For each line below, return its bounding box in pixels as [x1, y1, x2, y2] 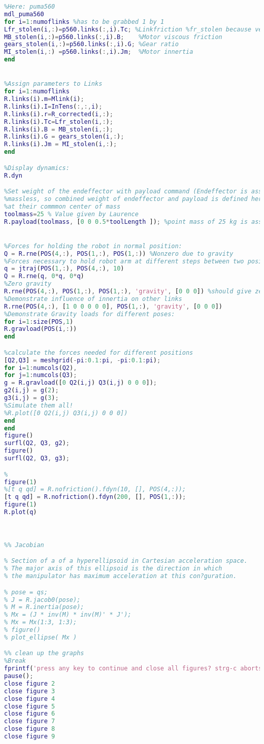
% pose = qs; [4, 588, 48, 596]
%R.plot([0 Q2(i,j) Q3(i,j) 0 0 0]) [4, 409, 128, 417]
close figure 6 [4, 710, 55, 718]
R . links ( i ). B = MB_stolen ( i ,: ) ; [4, 125, 113, 133]
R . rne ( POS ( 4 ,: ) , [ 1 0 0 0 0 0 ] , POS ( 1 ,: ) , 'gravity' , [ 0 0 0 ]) [4, 302, 223, 310]
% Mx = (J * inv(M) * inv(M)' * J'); [4, 611, 131, 619]
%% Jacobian [4, 541, 44, 549]
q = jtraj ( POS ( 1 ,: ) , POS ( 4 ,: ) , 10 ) [4, 265, 124, 273]
